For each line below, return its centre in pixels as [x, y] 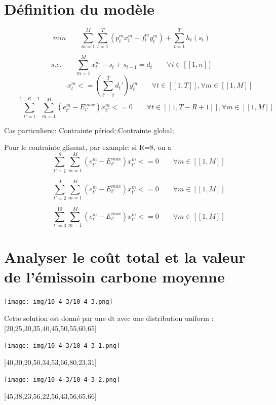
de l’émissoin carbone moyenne [114, 277]
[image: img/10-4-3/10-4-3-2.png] [62, 380]
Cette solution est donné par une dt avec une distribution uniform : [109, 318]
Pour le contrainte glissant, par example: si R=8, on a [88, 147]
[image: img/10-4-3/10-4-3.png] [58, 302]
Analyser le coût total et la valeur [125, 257]
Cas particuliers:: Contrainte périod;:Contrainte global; [89, 130]
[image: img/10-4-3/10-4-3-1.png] [62, 346]
